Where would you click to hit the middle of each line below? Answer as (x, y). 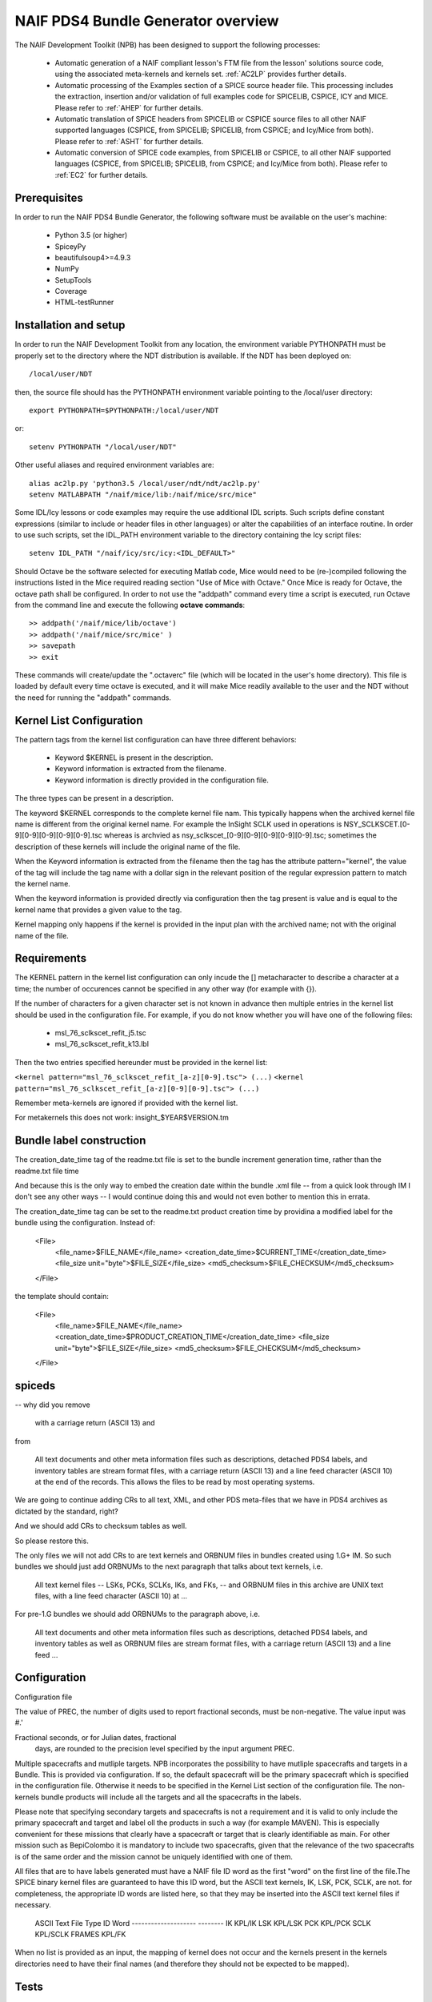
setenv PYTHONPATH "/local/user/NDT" (103, 447)
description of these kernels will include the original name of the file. (128, 846)
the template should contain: (62, 1296)
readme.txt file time (47, 1171)
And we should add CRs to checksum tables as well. (101, 1526)
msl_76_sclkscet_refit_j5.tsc (101, 1033)
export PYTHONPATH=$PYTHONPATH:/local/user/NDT (124, 410)
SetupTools (73, 279)
